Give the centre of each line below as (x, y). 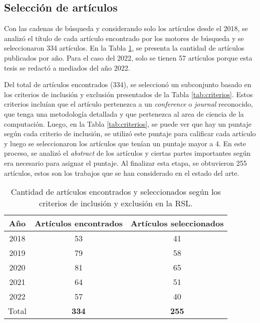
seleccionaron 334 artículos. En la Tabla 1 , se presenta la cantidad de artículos (124, 48)
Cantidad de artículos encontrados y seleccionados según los (116, 192)
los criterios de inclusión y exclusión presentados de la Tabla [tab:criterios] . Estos (128, 94)
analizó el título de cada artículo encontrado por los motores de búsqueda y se (124, 38)
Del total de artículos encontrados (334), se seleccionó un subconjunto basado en (128, 84)
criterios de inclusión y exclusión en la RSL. (116, 203)
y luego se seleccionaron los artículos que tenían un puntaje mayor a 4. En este (125, 143)
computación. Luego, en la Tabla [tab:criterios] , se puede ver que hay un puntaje (128, 123)
